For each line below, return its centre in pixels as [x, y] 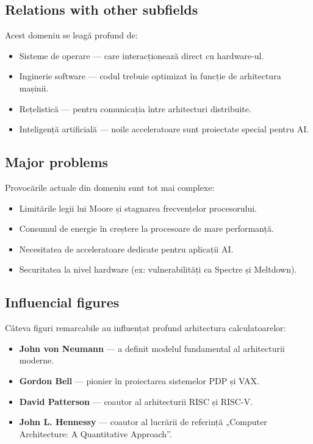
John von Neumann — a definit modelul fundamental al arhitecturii [152, 348]
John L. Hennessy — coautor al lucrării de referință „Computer [143, 422]
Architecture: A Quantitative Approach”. [95, 433]
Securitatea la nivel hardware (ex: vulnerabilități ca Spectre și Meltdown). [158, 269]
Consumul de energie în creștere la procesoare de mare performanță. [146, 228]
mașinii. [34, 88]
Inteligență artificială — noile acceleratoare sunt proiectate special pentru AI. [164, 129]
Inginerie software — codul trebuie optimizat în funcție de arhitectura [150, 76]
